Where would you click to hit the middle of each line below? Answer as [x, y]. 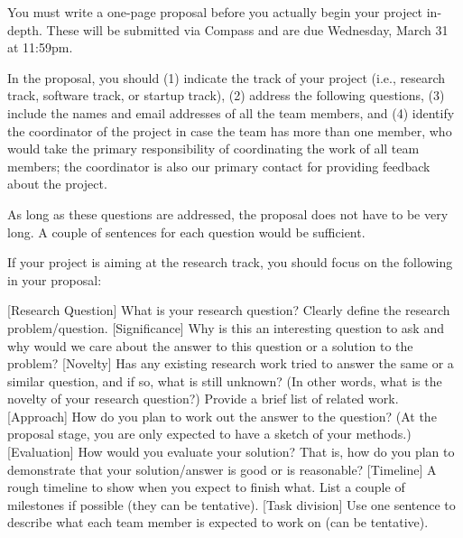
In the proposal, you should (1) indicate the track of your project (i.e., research [227, 77]
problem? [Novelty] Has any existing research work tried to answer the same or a [231, 363]
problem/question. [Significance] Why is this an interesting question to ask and [226, 327]
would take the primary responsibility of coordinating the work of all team [213, 148]
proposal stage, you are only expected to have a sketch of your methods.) [209, 434]
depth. [25, 29]
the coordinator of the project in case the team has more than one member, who [230, 130]
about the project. [57, 184]
